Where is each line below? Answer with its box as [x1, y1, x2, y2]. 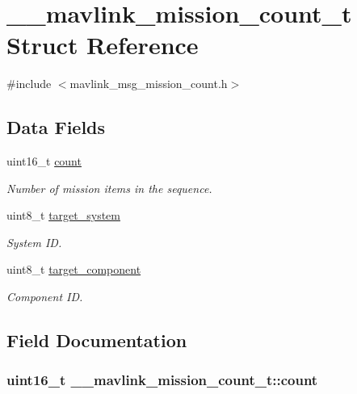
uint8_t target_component [6, 261, 141, 278]
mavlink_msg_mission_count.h [69, 75, 228, 92]
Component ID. [6, 288, 83, 305]
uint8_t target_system [6, 207, 120, 224]
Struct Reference [6, 28, 199, 61]
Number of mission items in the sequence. [6, 179, 212, 196]
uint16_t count [6, 153, 82, 170]
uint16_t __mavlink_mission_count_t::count [6, 370, 318, 390]
